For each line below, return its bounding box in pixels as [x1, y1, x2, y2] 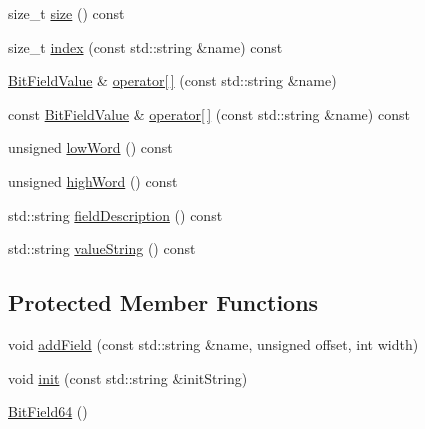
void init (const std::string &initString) [8, 367, 248, 388]
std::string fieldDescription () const [8, 204, 223, 225]
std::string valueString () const [8, 238, 196, 259]
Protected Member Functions [8, 287, 319, 318]
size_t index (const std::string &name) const [8, 36, 283, 57]
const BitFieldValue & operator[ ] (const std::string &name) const [8, 103, 410, 124]
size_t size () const [8, 3, 125, 23]
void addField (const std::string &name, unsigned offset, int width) [8, 333, 419, 354]
